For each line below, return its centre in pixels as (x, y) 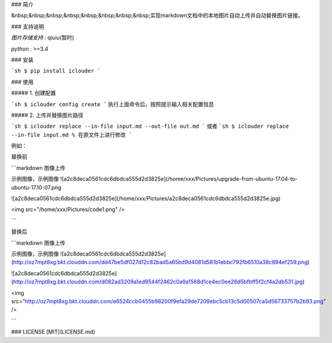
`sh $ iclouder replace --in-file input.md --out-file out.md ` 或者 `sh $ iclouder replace (150, 126)
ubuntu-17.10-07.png (36, 187)
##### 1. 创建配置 (34, 93)
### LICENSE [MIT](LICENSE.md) (53, 332)
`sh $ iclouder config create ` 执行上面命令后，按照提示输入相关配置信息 (113, 104)
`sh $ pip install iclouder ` (56, 71)
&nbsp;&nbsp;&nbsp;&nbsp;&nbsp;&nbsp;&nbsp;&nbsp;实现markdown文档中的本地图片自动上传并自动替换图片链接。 (157, 16)
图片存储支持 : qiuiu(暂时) (43, 38)
